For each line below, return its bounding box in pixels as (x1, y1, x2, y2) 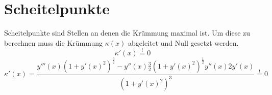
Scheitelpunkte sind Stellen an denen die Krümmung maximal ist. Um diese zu (4, 27, 251, 38)
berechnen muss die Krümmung (4, 37, 103, 48)
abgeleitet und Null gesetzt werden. (128, 37, 239, 48)
